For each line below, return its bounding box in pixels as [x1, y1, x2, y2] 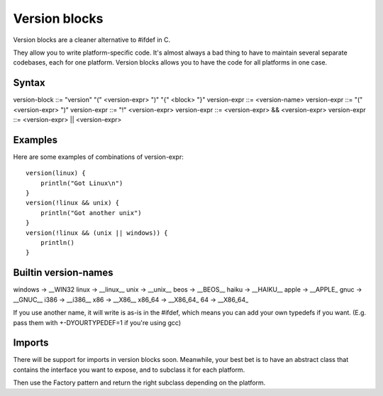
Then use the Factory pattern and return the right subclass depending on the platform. [13, 378, 266, 387]
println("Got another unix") [40, 209, 142, 216]
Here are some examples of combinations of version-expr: [13, 153, 184, 161]
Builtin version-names [13, 267, 113, 279]
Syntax [13, 77, 45, 89]
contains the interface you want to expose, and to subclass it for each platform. [13, 365, 245, 374]
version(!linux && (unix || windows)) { [26, 229, 168, 237]
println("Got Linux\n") [40, 179, 123, 187]
